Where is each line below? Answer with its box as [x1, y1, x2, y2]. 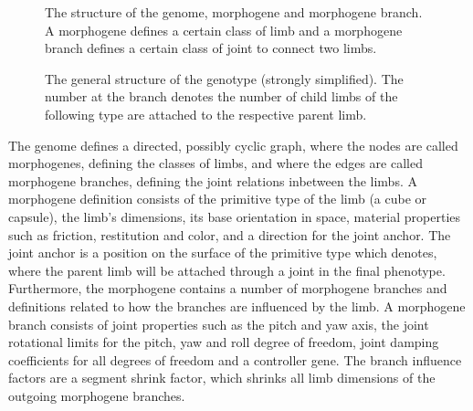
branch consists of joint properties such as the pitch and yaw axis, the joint [8, 314, 429, 333]
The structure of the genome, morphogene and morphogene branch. [45, 3, 423, 21]
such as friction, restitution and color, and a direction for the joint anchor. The [8, 225, 451, 244]
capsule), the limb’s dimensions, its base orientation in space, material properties [8, 206, 461, 226]
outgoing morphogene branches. [8, 385, 185, 405]
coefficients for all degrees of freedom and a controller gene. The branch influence [8, 350, 462, 369]
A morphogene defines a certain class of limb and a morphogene [45, 20, 403, 39]
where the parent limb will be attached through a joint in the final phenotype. [8, 260, 446, 279]
